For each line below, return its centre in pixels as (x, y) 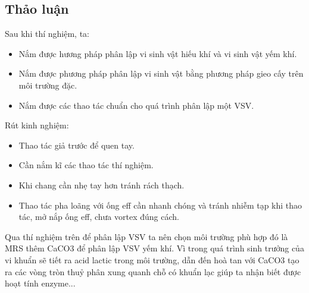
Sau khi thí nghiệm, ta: (47, 34)
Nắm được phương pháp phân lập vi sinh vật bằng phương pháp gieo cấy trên (161, 73)
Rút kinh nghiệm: (37, 125)
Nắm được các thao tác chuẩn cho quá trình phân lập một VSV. (136, 105)
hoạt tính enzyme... (40, 283)
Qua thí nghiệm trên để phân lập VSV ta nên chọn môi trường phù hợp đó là (146, 236)
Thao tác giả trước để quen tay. (77, 145)
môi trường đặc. (48, 85)
